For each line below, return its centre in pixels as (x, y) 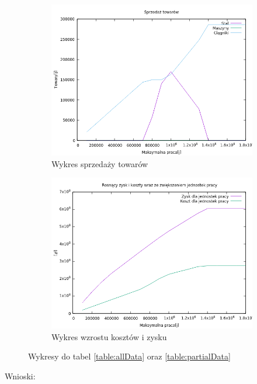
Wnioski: (20, 376)
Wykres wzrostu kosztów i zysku (109, 336)
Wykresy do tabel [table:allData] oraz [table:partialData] (129, 356)
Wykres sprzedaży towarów (100, 163)
